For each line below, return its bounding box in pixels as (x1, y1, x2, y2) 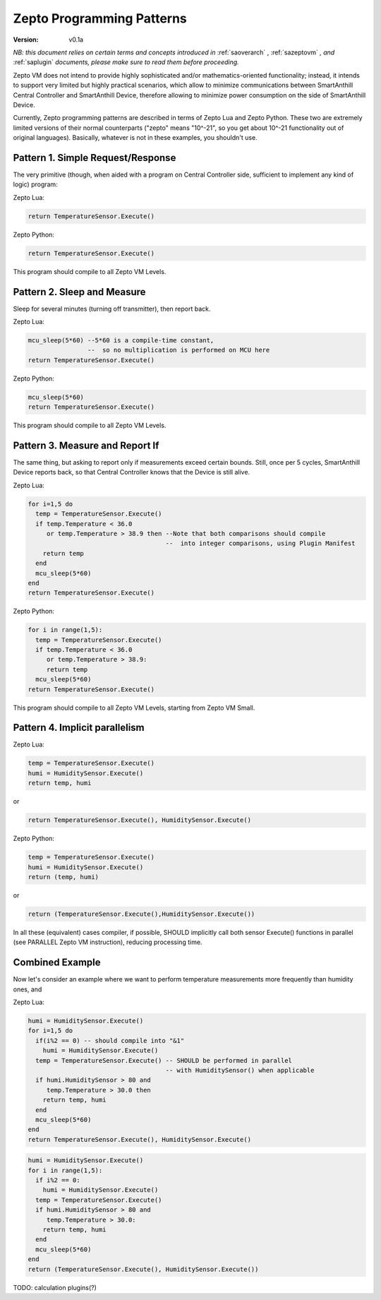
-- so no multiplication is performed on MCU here (87, 346, 270, 354)
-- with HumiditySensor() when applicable (165, 1066, 315, 1074)
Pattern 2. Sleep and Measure (13, 286, 146, 298)
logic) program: (13, 180, 58, 189)
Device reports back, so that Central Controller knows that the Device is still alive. (13, 468, 250, 477)
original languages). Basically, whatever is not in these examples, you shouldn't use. (13, 133, 258, 142)
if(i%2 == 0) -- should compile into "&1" (35, 1037, 185, 1044)
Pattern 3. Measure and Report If (13, 439, 159, 451)
